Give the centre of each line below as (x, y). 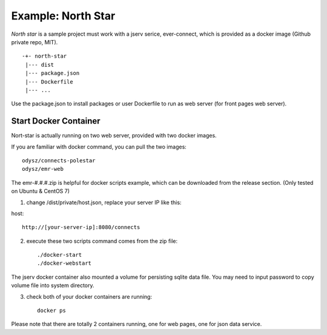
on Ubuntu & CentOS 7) (40, 191)
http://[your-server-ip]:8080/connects (81, 227)
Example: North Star (63, 16)
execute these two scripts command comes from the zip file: (102, 241)
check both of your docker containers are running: (89, 296)
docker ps (51, 311)
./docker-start (60, 255)
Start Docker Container (56, 121)
